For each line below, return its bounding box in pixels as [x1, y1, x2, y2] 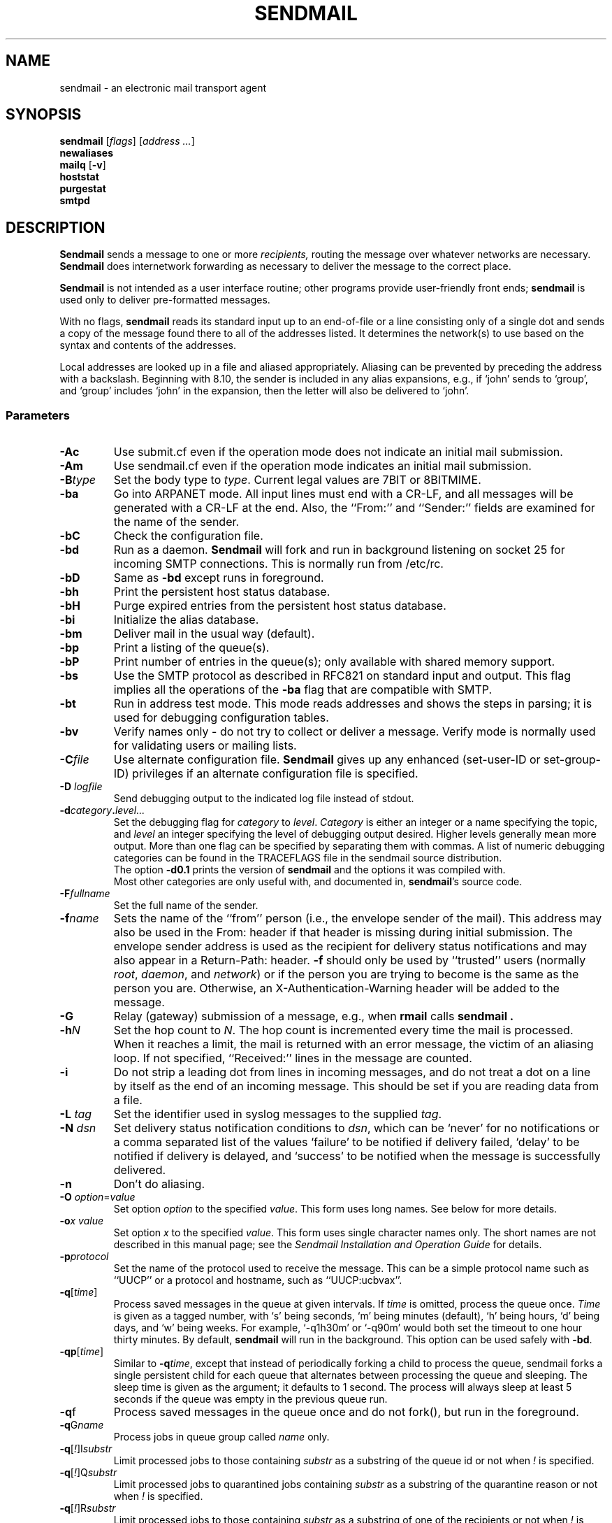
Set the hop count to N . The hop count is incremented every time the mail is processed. [113, 1023, 574, 1038]
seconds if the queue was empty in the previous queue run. [113, 1393, 388, 1406]
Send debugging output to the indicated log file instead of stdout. [113, 792, 414, 805]
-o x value [59, 1215, 104, 1227]
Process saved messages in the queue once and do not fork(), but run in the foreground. [113, 1405, 579, 1420]
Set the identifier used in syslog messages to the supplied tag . [113, 1107, 442, 1122]
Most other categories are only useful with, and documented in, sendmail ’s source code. [113, 875, 523, 888]
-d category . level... [59, 804, 145, 817]
